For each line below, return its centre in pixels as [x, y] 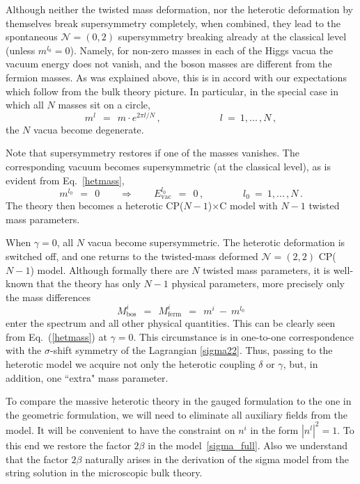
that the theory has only [88, 283]
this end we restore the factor [68, 445]
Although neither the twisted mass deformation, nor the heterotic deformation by [179, 9]
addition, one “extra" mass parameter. [87, 377]
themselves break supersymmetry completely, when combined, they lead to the [173, 23]
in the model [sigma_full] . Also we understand [248, 445]
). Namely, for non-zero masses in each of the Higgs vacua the [202, 50]
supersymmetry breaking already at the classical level [232, 37]
